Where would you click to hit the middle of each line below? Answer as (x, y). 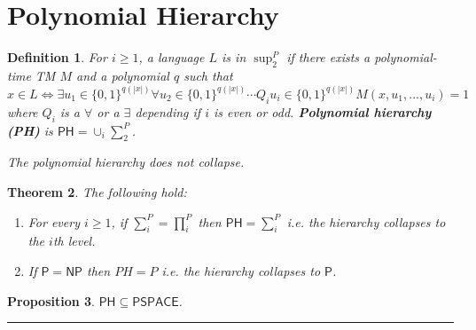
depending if (168, 111)
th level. (74, 241)
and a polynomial (123, 75)
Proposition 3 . (51, 300)
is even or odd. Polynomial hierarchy (322, 111)
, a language (172, 57)
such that (208, 75)
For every (54, 221)
